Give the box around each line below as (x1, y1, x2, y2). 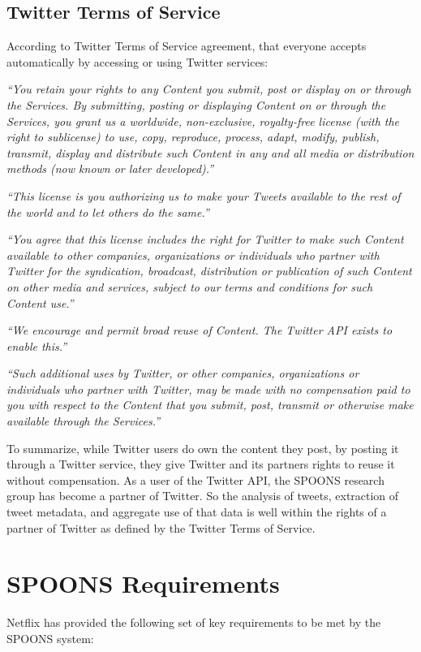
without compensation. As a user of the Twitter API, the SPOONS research (6, 471, 384, 488)
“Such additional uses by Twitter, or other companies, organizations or (6, 365, 359, 382)
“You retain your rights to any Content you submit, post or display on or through (6, 80, 411, 97)
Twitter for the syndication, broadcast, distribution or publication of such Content (6, 262, 412, 279)
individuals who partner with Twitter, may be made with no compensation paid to (6, 380, 410, 397)
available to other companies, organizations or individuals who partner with (6, 246, 380, 263)
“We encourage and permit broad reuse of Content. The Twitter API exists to (6, 322, 393, 339)
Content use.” (6, 294, 74, 311)
